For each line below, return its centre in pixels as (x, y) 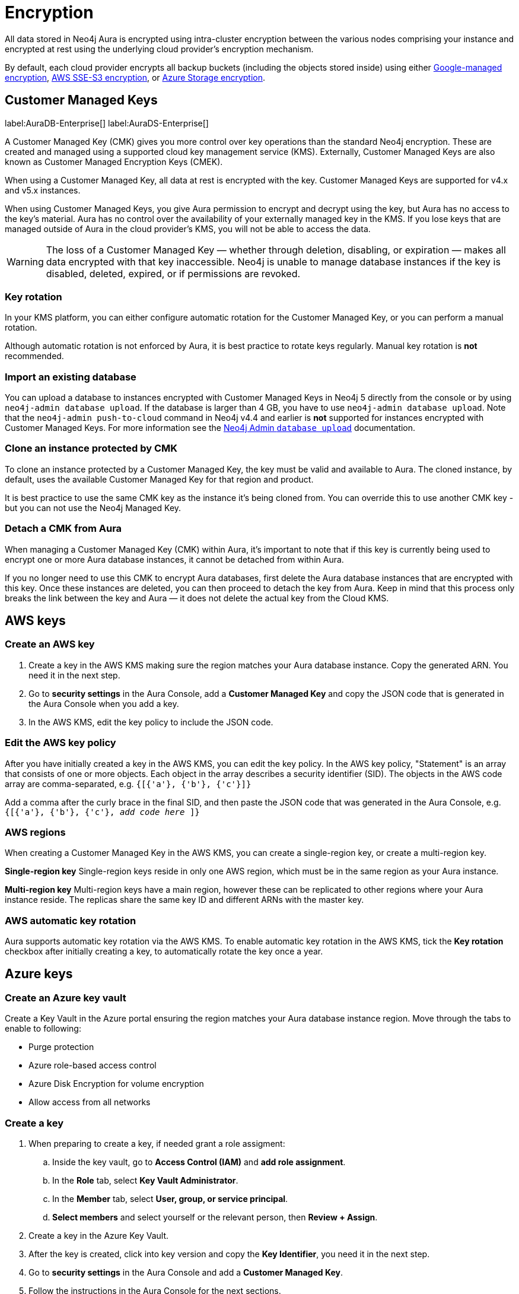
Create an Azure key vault (66, 998)
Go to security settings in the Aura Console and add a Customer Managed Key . (186, 1273)
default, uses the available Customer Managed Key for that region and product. (159, 479)
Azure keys (39, 974)
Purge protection (61, 1047)
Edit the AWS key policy (61, 743)
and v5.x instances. (43, 190)
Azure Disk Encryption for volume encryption (116, 1084)
